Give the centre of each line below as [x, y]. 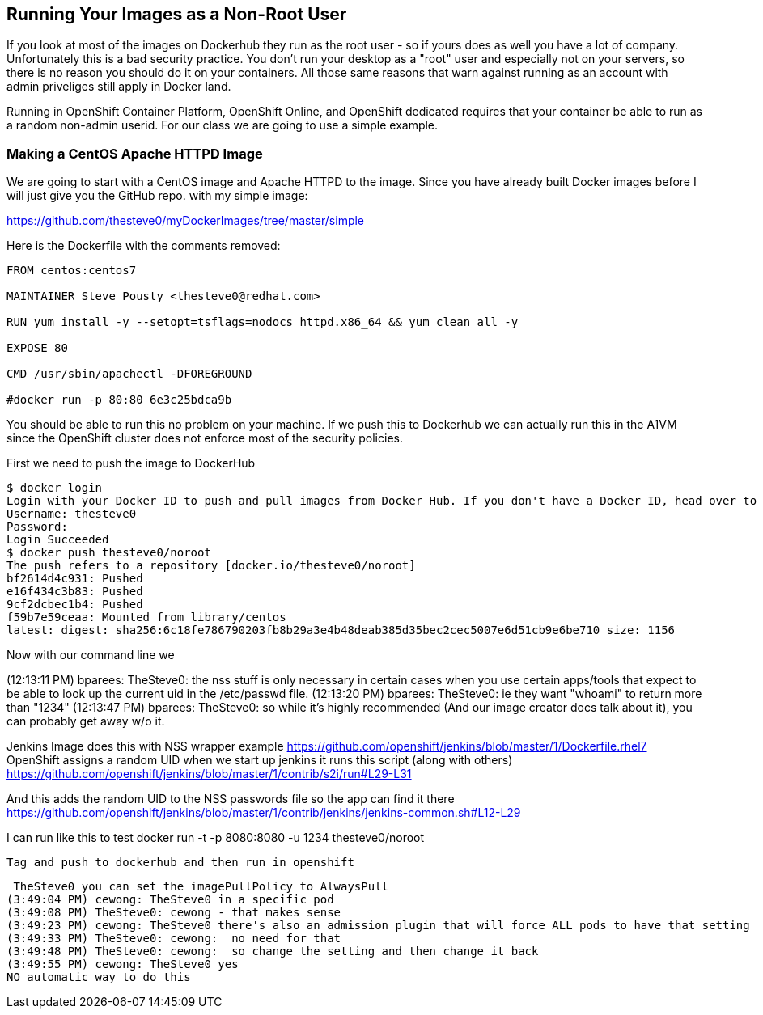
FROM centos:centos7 [72, 271]
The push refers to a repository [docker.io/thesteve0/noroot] [211, 566]
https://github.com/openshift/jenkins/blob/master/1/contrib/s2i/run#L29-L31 [209, 774]
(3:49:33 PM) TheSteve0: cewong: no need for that [174, 939]
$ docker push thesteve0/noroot [109, 553]
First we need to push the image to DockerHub [131, 463]
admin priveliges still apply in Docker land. [119, 87]
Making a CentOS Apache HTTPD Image [135, 153]
